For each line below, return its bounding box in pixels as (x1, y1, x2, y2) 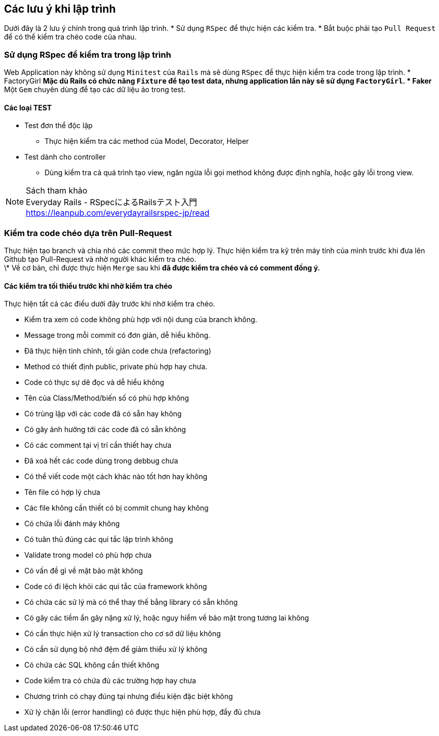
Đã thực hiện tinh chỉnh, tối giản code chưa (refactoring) (24, 346, 211, 356)
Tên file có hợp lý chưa (24, 488, 100, 497)
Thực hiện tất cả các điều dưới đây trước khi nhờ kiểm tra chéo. (4, 299, 215, 308)
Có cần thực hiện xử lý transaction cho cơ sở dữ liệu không (24, 629, 221, 638)
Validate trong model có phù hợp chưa (24, 551, 152, 560)
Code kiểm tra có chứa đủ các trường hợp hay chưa (24, 676, 196, 685)
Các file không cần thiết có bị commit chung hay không (24, 503, 209, 513)
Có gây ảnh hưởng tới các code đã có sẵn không (24, 425, 186, 434)
